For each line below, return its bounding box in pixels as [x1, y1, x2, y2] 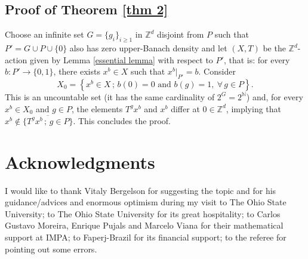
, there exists [53, 65, 100, 78]
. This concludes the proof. [73, 114, 171, 127]
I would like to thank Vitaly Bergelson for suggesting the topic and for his [5, 184, 276, 196]
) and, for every [246, 90, 303, 103]
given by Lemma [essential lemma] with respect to [29, 53, 213, 66]
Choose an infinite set [5, 28, 84, 41]
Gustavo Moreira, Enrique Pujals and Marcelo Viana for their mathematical [5, 219, 284, 232]
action [5, 53, 27, 66]
